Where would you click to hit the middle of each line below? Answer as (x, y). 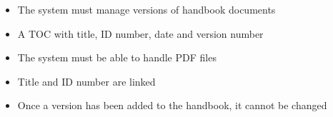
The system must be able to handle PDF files (117, 57)
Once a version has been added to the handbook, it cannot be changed (172, 105)
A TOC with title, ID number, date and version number (140, 33)
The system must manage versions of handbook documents (146, 9)
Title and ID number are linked (86, 81)
